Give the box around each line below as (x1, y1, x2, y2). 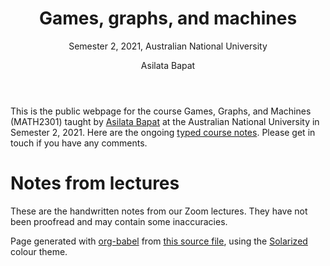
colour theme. (10, 245, 68, 257)
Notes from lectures (10, 172, 180, 195)
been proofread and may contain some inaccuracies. (10, 215, 228, 227)
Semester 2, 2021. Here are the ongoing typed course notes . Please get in (10, 126, 316, 138)
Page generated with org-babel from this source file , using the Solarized (10, 235, 308, 247)
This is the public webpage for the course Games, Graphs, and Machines (10, 105, 312, 117)
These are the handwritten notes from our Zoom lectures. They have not (10, 205, 308, 217)
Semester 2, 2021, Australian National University (68, 40, 268, 52)
